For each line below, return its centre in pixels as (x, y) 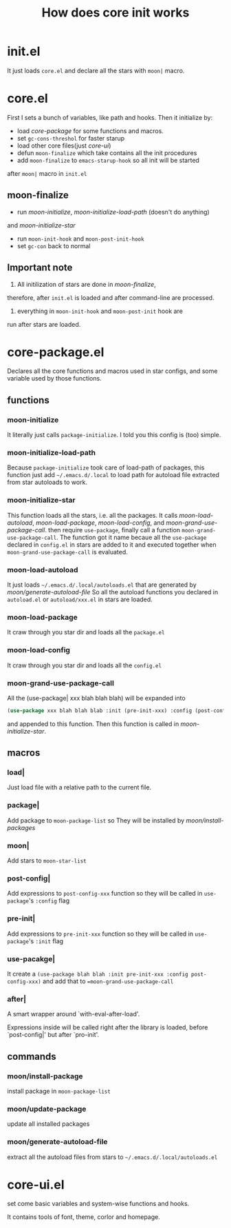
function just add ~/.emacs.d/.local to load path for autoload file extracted (113, 475)
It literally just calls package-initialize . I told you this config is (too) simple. (114, 435)
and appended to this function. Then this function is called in (93, 724)
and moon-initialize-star (41, 225)
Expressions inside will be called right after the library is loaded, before (108, 1027)
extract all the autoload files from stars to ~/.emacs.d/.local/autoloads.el (112, 1157)
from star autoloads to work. (47, 482)
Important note (40, 268)
